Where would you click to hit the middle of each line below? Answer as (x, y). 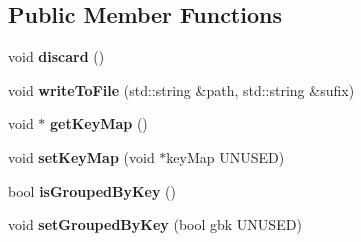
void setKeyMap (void (81, 156)
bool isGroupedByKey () (92, 190)
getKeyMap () (99, 123)
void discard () (56, 56)
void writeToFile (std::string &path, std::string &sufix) (181, 89)
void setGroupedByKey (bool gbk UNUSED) (155, 224)
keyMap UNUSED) (225, 156)
